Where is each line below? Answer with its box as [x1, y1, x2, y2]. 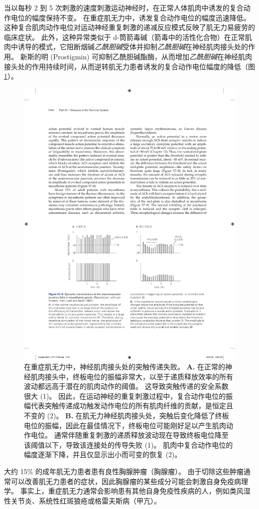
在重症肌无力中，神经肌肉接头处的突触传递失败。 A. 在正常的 [24, 361, 225, 372]
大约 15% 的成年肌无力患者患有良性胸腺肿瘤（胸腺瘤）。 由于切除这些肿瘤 [4, 466, 244, 477]
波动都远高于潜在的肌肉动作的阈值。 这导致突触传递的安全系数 [24, 381, 229, 391]
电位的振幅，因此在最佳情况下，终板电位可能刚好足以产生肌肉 [24, 420, 226, 430]
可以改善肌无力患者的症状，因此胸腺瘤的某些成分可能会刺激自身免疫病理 [10, 476, 248, 486]
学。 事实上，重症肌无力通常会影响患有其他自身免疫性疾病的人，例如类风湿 [4, 486, 251, 496]
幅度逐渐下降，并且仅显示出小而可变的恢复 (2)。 [24, 449, 182, 460]
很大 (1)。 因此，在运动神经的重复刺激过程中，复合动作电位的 [24, 390, 226, 401]
